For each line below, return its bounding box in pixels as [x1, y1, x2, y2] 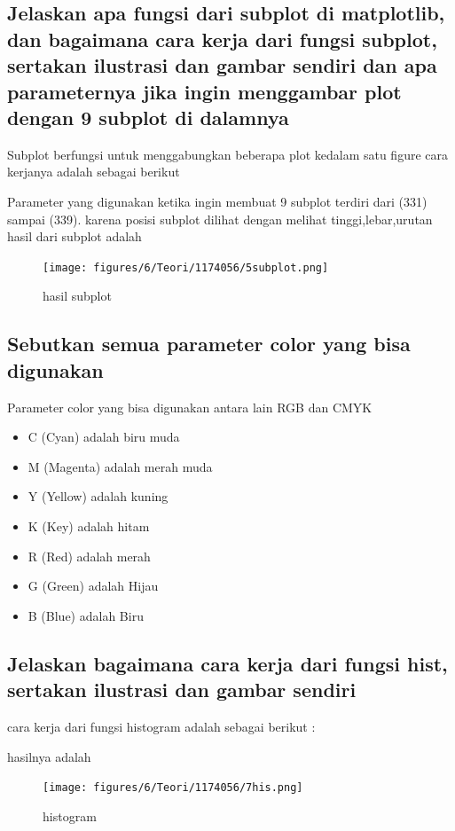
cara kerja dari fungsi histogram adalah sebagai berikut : [7, 717, 316, 735]
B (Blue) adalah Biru [27, 606, 144, 624]
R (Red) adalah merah [27, 546, 151, 565]
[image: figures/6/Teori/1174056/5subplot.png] [43, 261, 329, 274]
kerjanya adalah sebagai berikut [7, 162, 180, 181]
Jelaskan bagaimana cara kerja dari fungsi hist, [7, 649, 448, 677]
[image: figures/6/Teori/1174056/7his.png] [43, 781, 303, 795]
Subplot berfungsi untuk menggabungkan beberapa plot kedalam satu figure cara [7, 145, 449, 163]
